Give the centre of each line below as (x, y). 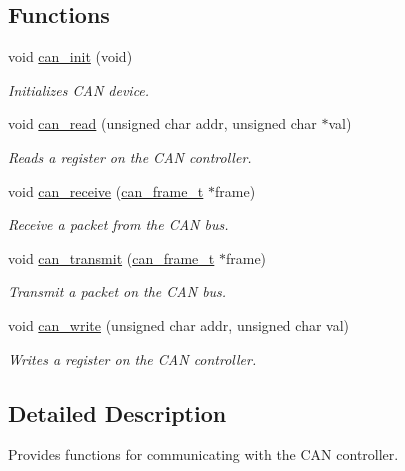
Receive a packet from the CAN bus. (118, 224)
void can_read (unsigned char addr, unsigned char (162, 123)
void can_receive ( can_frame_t (106, 190)
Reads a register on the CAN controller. (130, 156)
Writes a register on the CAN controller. (132, 358)
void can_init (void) (70, 56)
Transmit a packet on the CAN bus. (117, 291)
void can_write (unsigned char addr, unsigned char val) (179, 324)
